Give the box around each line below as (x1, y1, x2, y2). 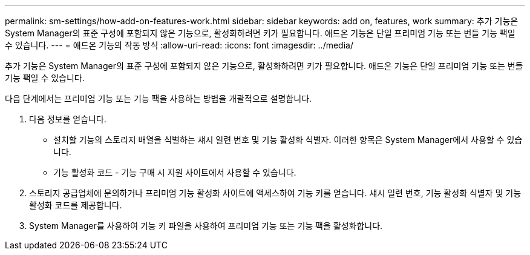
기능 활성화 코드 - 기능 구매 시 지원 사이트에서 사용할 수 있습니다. (53, 167, 296, 177)
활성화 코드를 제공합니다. (29, 200, 122, 210)
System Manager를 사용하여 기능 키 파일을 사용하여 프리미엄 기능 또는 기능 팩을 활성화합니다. (29, 220, 383, 231)
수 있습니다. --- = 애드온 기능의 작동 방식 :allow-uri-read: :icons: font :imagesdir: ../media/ (5, 40, 353, 50)
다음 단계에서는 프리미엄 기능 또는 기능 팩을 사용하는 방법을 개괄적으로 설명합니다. (5, 93, 312, 104)
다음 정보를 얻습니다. (29, 114, 106, 124)
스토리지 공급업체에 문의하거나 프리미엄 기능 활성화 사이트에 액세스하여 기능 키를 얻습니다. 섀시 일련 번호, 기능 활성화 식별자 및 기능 (29, 188, 522, 198)
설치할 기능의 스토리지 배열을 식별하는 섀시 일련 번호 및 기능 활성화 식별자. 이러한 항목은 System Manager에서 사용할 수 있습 (53, 134, 523, 145)
